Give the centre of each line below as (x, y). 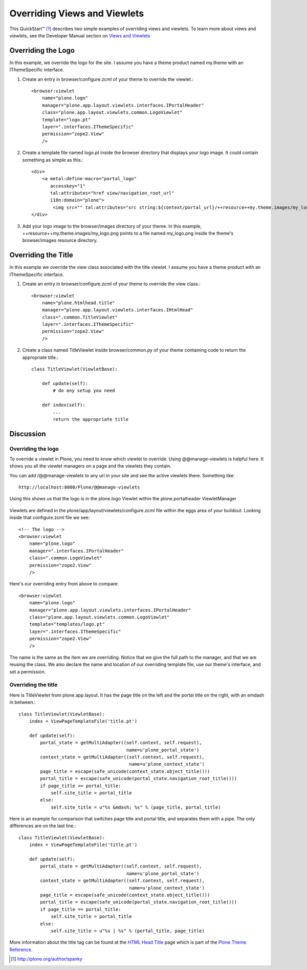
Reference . (21, 950)
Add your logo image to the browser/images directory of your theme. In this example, (112, 226)
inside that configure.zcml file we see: (49, 518)
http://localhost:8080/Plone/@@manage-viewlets (79, 487)
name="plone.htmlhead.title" (78, 303)
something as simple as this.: (53, 160)
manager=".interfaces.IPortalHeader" (76, 551)
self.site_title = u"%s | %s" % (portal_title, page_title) (128, 931)
